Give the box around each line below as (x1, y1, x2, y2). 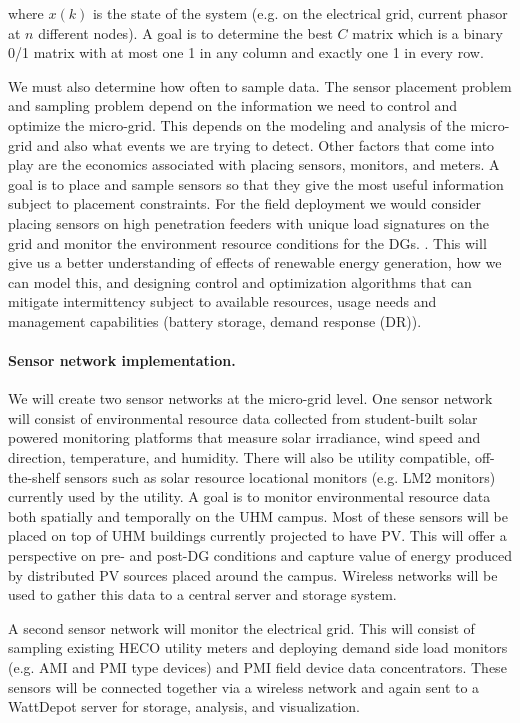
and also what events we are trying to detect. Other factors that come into (36, 134, 495, 155)
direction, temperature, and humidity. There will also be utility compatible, (8, 447, 471, 468)
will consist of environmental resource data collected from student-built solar (8, 407, 478, 428)
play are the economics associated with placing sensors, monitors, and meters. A (8, 154, 500, 175)
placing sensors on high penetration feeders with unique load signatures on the (8, 212, 489, 233)
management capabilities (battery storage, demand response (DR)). (8, 310, 422, 331)
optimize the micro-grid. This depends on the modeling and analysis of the (8, 114, 466, 135)
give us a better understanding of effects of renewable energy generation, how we (8, 252, 502, 273)
